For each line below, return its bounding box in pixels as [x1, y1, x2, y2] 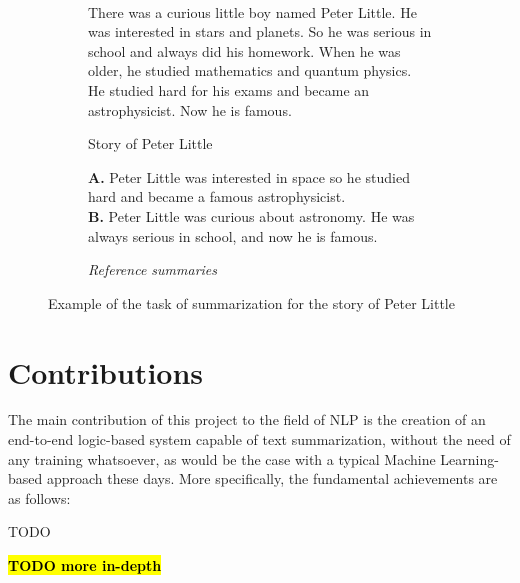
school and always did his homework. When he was [88, 40, 401, 61]
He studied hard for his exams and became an [88, 79, 370, 100]
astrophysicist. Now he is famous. [88, 99, 292, 120]
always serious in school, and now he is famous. [88, 225, 378, 246]
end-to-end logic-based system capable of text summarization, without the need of [8, 429, 511, 450]
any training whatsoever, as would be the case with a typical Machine [8, 448, 436, 469]
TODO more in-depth [8, 555, 162, 575]
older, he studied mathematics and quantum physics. [88, 60, 412, 81]
